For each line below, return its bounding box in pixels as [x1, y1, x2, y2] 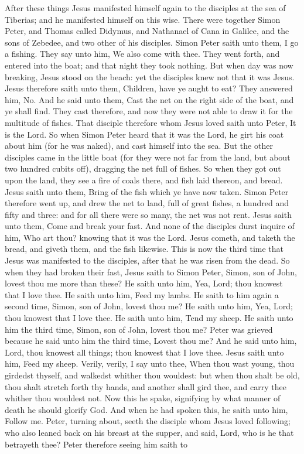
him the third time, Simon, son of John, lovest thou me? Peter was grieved [5, 323, 273, 335]
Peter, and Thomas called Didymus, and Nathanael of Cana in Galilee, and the [5, 25, 289, 37]
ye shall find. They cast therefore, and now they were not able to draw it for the [5, 105, 293, 117]
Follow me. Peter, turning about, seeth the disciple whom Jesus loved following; [5, 415, 291, 427]
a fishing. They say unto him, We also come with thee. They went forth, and [5, 47, 280, 60]
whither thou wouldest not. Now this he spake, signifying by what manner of [5, 392, 281, 404]
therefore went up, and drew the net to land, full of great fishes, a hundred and [5, 197, 289, 209]
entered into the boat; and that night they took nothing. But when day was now [5, 59, 293, 71]
